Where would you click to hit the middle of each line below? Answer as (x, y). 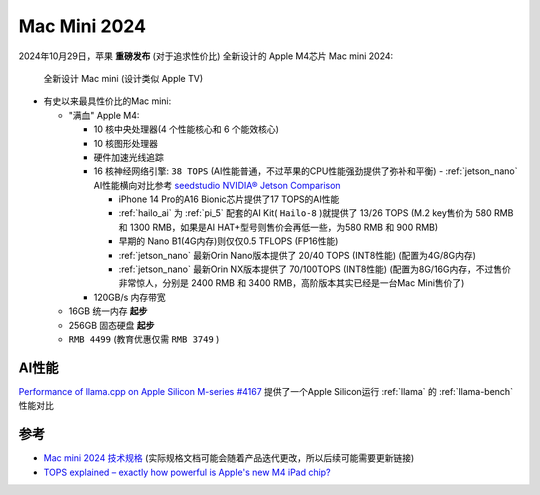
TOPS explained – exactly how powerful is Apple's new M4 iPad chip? (187, 472)
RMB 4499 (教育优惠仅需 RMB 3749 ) (144, 339)
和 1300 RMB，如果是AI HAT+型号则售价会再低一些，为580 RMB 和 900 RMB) (278, 227)
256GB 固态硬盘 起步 (111, 325)
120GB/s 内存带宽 (130, 297)
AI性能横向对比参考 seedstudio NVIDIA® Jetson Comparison (217, 185)
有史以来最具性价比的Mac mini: (107, 101)
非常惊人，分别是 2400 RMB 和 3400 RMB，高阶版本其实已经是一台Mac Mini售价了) (291, 283)
